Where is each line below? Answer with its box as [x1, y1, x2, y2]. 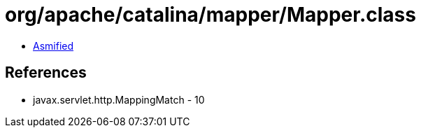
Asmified [33, 39, 74, 52]
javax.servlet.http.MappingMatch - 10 [33, 93, 205, 106]
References [5, 64, 87, 82]
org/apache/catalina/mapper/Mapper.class [5, 3, 416, 27]
